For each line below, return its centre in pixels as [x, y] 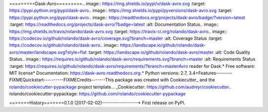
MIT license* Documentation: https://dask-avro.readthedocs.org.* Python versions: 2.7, [99, 73]
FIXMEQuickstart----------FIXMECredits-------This [62, 80]
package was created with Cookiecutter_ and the [165, 80]
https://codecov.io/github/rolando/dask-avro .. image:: [64, 45]
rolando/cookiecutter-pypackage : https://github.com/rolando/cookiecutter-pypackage [98, 94]
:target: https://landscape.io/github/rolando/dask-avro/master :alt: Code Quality [169, 52]
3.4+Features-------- [211, 73]
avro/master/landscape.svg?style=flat [48, 52]
